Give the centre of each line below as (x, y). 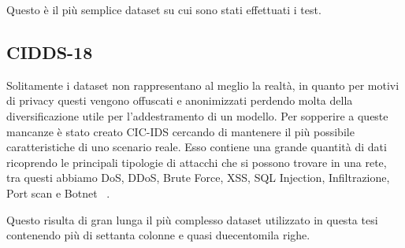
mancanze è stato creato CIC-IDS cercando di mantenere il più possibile (180, 131)
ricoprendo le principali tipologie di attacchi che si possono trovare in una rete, (197, 162)
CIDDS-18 (50, 52)
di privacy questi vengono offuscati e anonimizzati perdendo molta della (180, 100)
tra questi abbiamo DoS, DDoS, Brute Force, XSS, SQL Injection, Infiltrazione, (198, 178)
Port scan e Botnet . (58, 192)
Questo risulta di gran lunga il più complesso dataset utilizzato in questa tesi (192, 219)
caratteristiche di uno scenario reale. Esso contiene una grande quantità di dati (197, 147)
